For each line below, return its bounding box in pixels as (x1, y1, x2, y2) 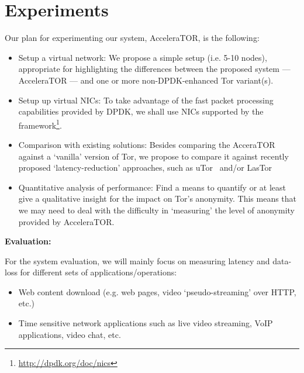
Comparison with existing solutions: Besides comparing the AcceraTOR (18, 138, 275, 150)
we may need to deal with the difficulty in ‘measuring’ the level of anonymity (18, 203, 295, 216)
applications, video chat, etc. (18, 328, 121, 340)
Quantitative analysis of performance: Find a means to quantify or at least (18, 181, 286, 193)
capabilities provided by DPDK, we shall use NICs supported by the (18, 105, 264, 118)
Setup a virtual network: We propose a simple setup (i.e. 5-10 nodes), (18, 51, 267, 63)
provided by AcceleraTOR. (18, 215, 115, 227)
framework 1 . (18, 117, 62, 131)
